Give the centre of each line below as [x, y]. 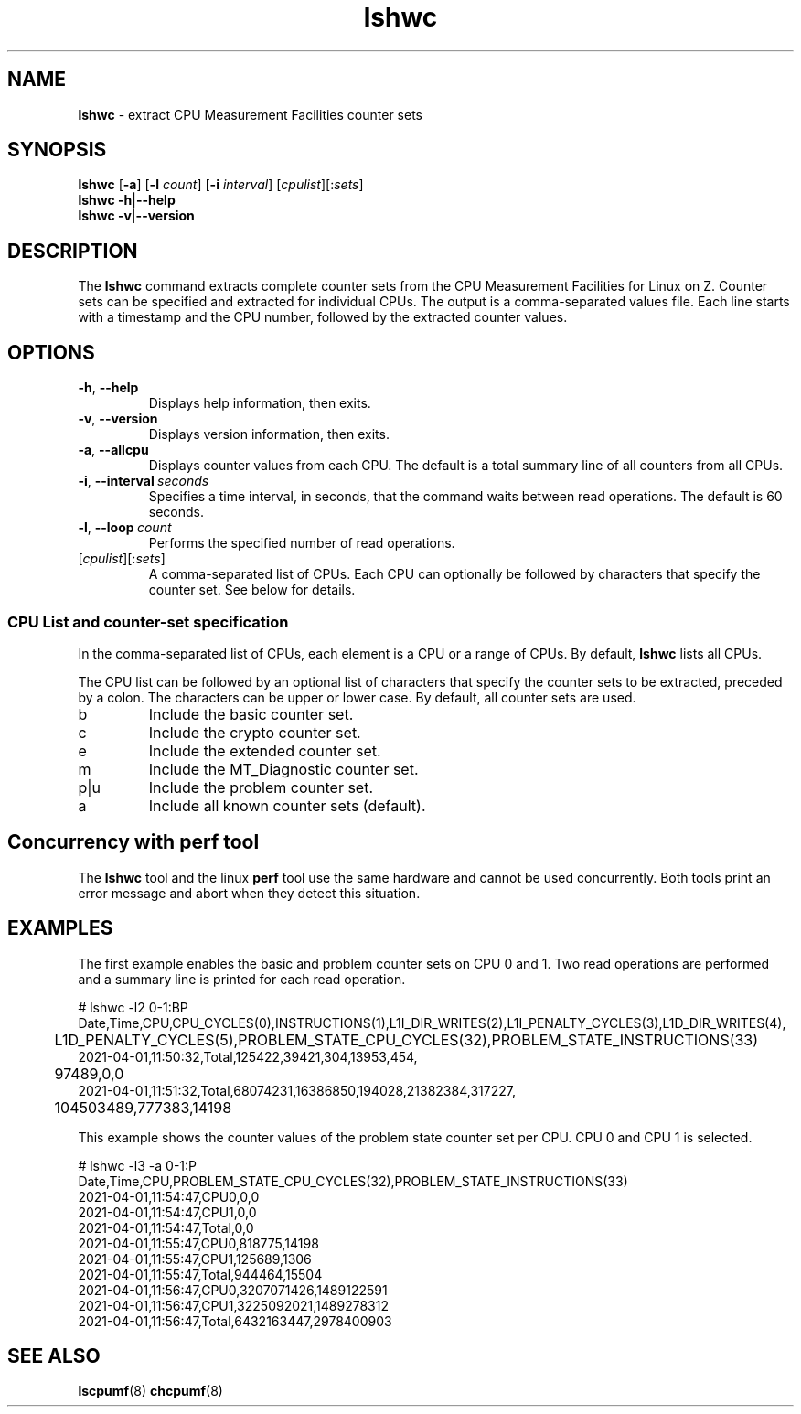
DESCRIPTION [73, 251]
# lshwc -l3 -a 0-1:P [137, 1165]
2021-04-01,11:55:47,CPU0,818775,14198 [198, 1243]
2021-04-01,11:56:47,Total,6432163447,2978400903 [235, 1321]
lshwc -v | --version [136, 216]
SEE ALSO [54, 1355]
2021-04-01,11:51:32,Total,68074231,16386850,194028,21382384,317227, [297, 1090]
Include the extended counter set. [265, 750]
